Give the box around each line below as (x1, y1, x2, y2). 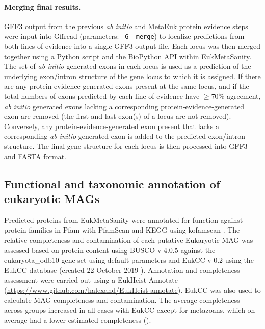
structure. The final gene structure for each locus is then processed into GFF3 (4, 140, 248, 151)
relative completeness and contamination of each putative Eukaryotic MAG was (4, 234, 253, 245)
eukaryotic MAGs (4, 190, 99, 206)
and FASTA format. (4, 150, 66, 161)
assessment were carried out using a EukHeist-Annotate (4, 274, 178, 285)
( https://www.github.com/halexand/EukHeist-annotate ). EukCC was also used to (4, 284, 261, 295)
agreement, (226, 91, 261, 102)
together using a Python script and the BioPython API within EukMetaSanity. (4, 50, 252, 61)
